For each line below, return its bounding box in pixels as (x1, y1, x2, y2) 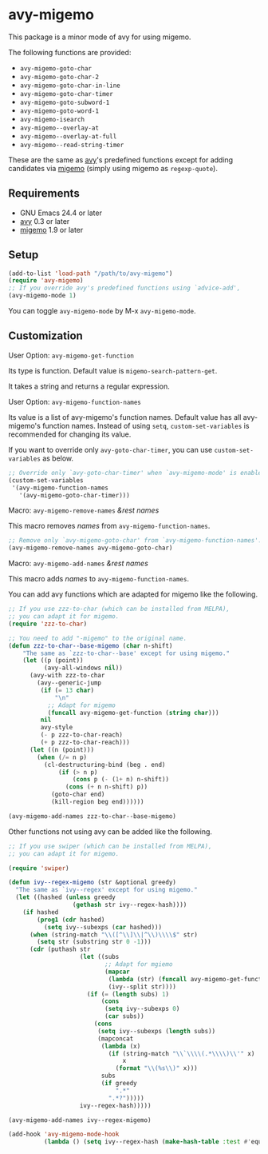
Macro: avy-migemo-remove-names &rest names (8, 505, 160, 515)
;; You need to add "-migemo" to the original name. (8, 634, 187, 642)
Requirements (8, 186, 80, 201)
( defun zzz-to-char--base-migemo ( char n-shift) (8, 641, 173, 649)
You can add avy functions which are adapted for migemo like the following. (8, 589, 258, 599)
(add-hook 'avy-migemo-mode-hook (8, 1130, 120, 1139)
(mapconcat (97, 1034, 134, 1043)
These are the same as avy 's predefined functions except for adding (8, 154, 234, 165)
